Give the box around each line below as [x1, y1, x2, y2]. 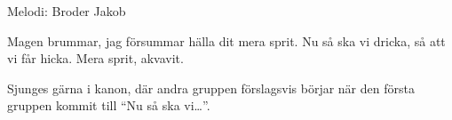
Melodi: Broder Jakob [7, 2, 126, 20]
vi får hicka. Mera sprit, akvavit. [7, 49, 184, 68]
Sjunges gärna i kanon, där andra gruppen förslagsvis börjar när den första [7, 78, 415, 97]
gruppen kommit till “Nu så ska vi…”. [7, 96, 210, 115]
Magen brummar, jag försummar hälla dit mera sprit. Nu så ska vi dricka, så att [7, 31, 446, 50]
